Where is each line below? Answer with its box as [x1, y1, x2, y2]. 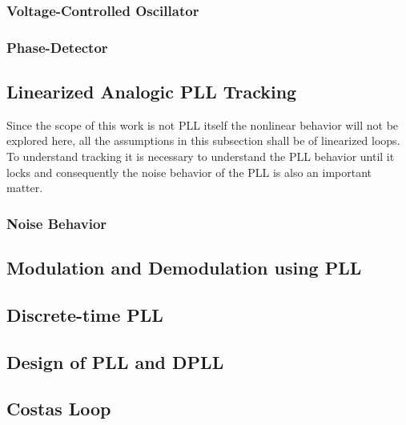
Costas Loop [6, 396, 111, 421]
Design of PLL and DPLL [6, 349, 224, 374]
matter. [6, 179, 43, 196]
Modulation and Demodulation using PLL [6, 255, 362, 280]
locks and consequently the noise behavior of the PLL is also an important [6, 163, 372, 180]
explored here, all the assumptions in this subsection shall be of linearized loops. [6, 132, 400, 149]
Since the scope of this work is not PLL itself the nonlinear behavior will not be [6, 116, 399, 133]
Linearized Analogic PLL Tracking [6, 79, 297, 104]
